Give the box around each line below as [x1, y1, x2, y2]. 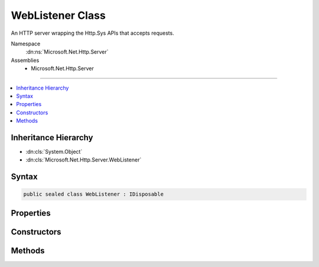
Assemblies [11, 57, 40, 64]
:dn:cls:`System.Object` [25, 148, 83, 155]
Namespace [11, 40, 41, 47]
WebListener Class [11, 9, 106, 22]
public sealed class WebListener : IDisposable [23, 191, 164, 197]
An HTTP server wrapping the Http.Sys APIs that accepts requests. [11, 29, 174, 37]
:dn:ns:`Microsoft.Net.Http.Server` [25, 48, 109, 55]
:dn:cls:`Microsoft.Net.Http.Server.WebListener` [25, 156, 142, 163]
